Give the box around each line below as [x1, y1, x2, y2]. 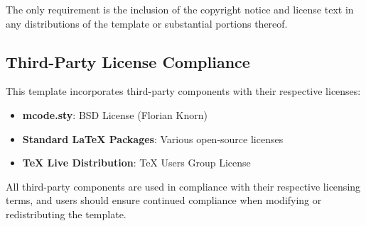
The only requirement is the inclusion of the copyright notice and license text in [6, 2, 354, 16]
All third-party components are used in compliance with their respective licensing [6, 179, 361, 193]
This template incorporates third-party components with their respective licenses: [6, 84, 361, 98]
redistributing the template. [6, 206, 127, 221]
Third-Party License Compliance [6, 50, 250, 72]
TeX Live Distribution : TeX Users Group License [22, 155, 251, 170]
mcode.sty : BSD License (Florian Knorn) [22, 107, 208, 122]
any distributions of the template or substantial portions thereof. [6, 16, 288, 30]
